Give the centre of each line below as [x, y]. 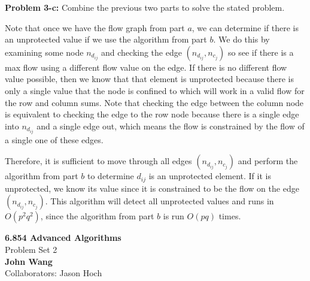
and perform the [268, 161]
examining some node [44, 52]
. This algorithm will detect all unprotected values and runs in [159, 201]
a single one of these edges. [54, 139]
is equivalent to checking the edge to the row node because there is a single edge [152, 114]
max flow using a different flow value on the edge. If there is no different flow [146, 67]
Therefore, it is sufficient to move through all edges [98, 161]
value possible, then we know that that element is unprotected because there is [150, 79]
